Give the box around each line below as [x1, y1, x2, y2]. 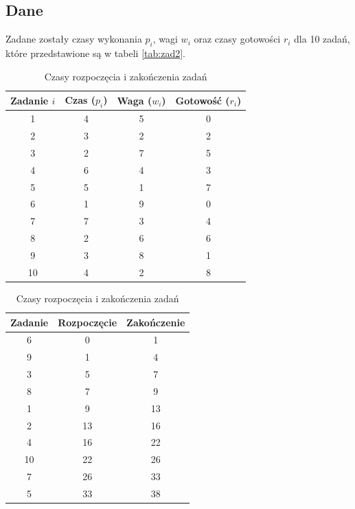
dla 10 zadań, [294, 32, 350, 46]
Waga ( [117, 93, 152, 107]
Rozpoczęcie [58, 315, 117, 329]
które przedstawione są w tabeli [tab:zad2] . [5, 46, 185, 60]
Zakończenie [126, 315, 185, 329]
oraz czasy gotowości [194, 32, 281, 46]
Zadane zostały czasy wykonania [5, 32, 142, 46]
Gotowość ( [175, 93, 230, 107]
